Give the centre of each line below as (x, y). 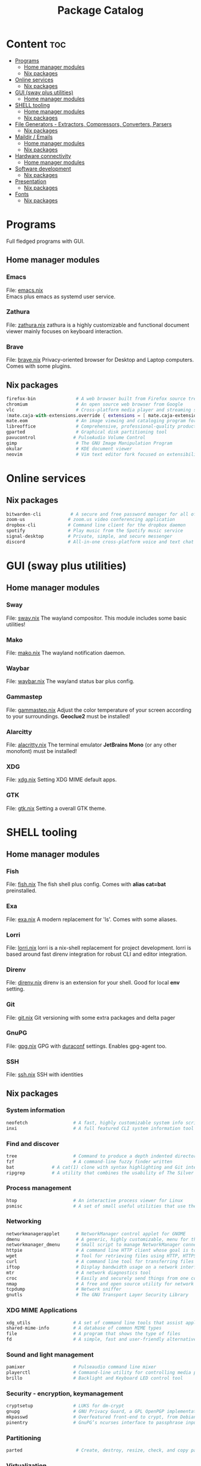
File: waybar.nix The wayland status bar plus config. (70, 681)
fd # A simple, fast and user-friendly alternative (101, 1339)
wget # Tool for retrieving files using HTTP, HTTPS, (103, 1256)
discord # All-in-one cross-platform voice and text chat (100, 542)
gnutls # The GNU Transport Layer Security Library (97, 1295)
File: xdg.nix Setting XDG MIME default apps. (62, 780)
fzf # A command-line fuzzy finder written (89, 1162)
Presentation (31, 181)
